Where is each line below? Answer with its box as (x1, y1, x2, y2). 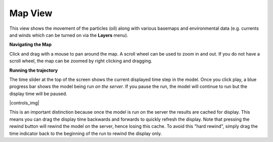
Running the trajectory (9, 67, 58, 73)
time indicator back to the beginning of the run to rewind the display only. (9, 130, 162, 136)
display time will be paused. (9, 90, 68, 97)
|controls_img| (9, 100, 39, 106)
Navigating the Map (9, 41, 52, 48)
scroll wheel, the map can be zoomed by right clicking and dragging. (9, 58, 153, 64)
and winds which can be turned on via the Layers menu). (9, 32, 128, 38)
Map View (9, 8, 53, 19)
